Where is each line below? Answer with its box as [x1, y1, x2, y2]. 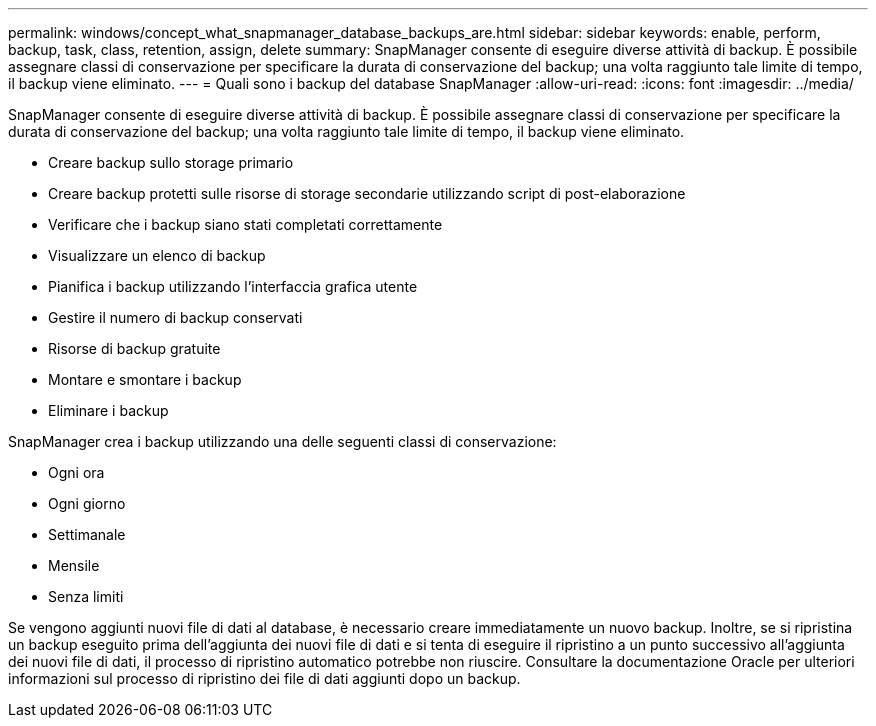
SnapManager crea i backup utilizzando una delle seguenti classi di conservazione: [8, 433, 557, 450]
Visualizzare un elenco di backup [48, 247, 266, 264]
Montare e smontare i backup [48, 371, 242, 388]
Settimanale [48, 526, 126, 543]
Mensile [48, 557, 100, 574]
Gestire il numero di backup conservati [48, 309, 303, 326]
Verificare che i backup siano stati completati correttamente [48, 216, 443, 233]
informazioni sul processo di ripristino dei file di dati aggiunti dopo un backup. [8, 670, 521, 687]
